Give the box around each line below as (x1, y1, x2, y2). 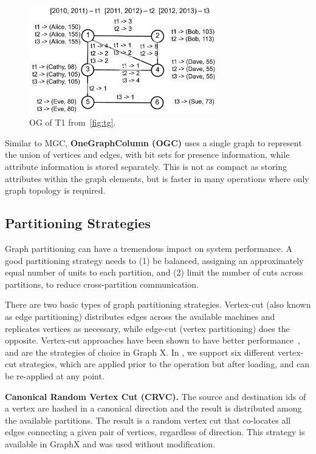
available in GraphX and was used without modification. (5, 437, 216, 450)
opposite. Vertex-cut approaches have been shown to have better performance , (5, 334, 300, 347)
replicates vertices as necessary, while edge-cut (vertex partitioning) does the (5, 322, 290, 334)
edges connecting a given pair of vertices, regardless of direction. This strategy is (5, 425, 305, 438)
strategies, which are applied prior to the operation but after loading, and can (19, 357, 309, 370)
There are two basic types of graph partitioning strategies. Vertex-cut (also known (5, 298, 311, 311)
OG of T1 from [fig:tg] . (29, 116, 116, 129)
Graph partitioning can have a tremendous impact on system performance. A (5, 242, 293, 254)
